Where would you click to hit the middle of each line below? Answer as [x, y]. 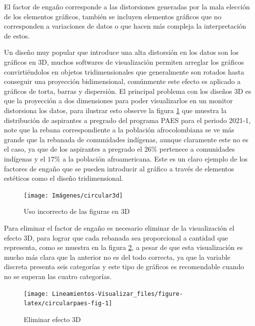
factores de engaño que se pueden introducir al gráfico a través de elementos [119, 168]
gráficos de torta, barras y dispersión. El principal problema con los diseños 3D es [128, 91]
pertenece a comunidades [197, 149]
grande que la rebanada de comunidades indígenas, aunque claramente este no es [126, 139]
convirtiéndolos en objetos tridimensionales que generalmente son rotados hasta [124, 71]
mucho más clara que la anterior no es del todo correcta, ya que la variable [117, 257]
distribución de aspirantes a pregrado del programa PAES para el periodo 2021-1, [127, 120]
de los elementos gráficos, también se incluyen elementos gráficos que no [113, 16]
